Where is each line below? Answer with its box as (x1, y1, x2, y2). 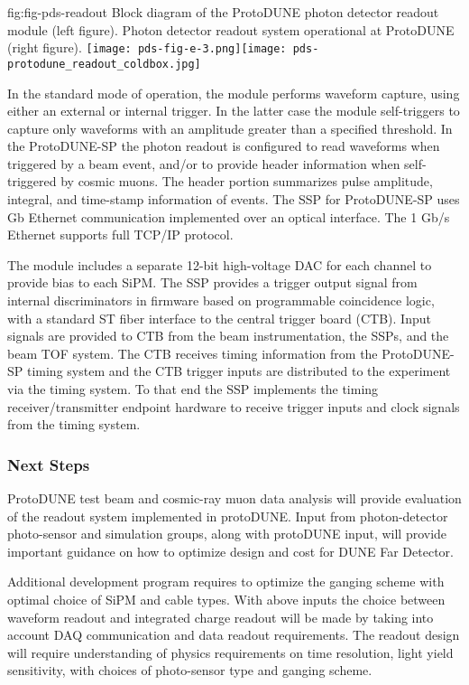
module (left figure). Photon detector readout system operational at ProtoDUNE (7, 20, 455, 39)
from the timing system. (7, 415, 141, 434)
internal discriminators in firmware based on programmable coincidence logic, (7, 291, 435, 310)
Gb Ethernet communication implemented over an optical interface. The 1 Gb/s (7, 207, 450, 226)
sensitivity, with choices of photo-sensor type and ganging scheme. (7, 661, 372, 680)
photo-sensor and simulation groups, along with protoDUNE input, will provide (7, 524, 447, 543)
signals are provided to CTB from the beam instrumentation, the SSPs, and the (7, 326, 449, 345)
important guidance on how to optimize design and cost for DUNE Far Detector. (7, 541, 454, 560)
